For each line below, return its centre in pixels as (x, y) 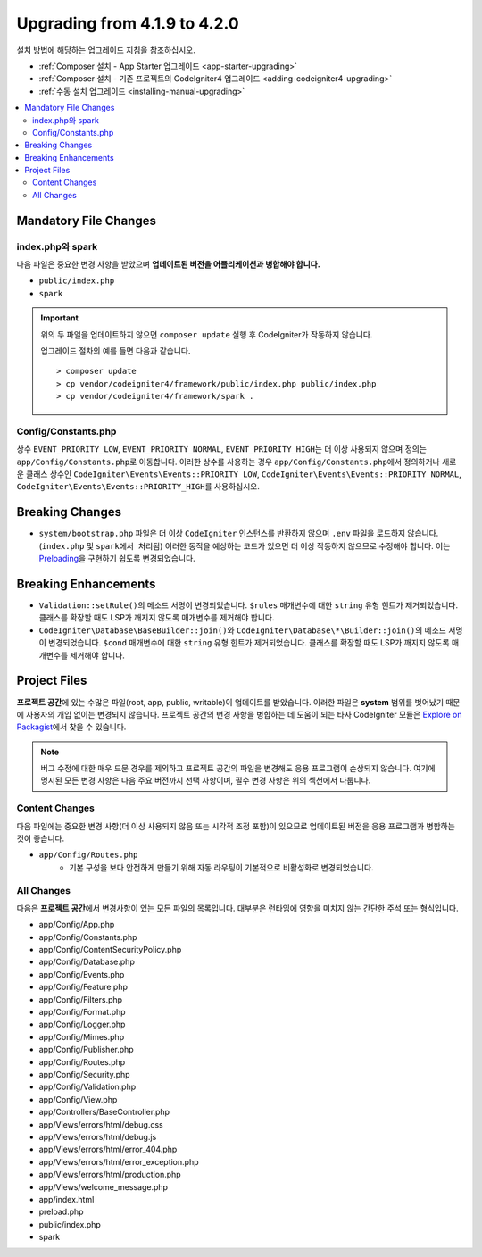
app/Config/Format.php (82, 1012)
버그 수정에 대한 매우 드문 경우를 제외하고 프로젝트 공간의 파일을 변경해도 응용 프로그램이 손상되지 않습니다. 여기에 (238, 769)
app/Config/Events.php (82, 974)
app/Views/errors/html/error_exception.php (119, 1161)
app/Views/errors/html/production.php (110, 1175)
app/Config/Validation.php (87, 1087)
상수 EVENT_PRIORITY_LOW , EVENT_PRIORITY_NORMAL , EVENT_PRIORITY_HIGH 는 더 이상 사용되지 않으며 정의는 (222, 449)
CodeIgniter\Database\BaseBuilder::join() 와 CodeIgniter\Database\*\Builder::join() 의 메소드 (242, 630)
